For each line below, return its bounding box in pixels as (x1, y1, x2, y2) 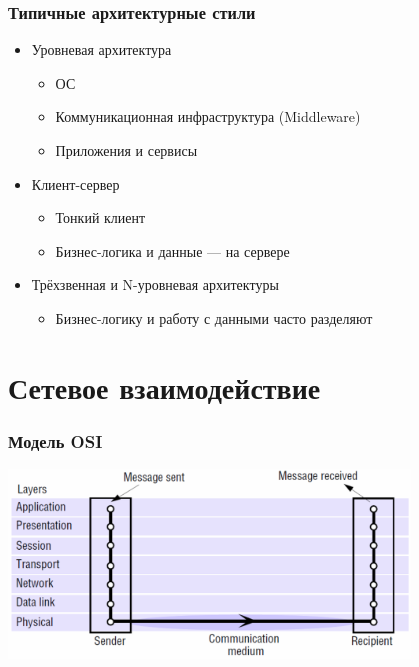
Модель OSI (8, 428, 103, 453)
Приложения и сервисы (55, 140, 198, 160)
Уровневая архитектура (31, 39, 172, 60)
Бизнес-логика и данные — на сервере (55, 240, 290, 261)
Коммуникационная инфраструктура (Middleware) (55, 106, 361, 127)
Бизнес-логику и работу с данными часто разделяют (55, 307, 373, 328)
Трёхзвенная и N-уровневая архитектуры (31, 274, 279, 295)
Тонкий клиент (55, 207, 146, 228)
